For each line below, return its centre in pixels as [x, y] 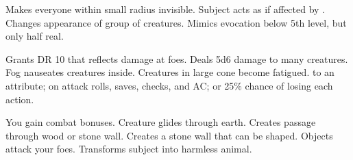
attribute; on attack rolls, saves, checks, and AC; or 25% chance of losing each [169, 85]
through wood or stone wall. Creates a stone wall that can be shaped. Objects [169, 135]
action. [20, 99]
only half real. [35, 36]
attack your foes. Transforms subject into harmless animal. [129, 149]
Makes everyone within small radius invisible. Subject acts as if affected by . [166, 9]
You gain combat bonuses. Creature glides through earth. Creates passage [161, 122]
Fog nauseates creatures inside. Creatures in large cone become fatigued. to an [170, 72]
